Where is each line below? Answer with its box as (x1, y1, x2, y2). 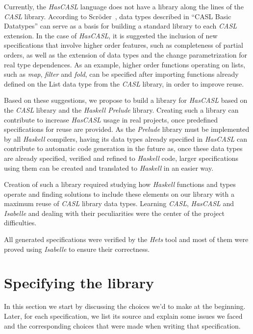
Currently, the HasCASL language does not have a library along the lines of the (4, 1, 244, 11)
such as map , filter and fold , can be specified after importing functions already (4, 69, 239, 79)
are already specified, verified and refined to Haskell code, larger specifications (4, 152, 239, 163)
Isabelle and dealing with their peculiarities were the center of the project (4, 208, 225, 218)
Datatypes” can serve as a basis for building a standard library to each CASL (4, 21, 237, 31)
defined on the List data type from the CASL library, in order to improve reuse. (4, 78, 244, 89)
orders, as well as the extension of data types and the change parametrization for (4, 49, 248, 60)
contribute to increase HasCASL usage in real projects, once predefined (4, 114, 218, 124)
